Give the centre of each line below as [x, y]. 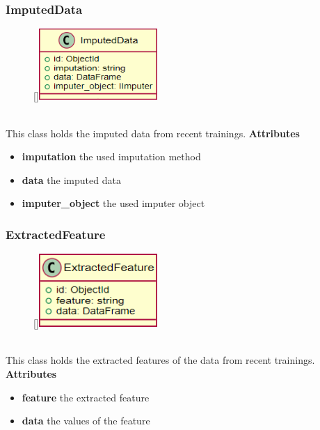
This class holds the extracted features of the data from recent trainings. [160, 360]
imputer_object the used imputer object [113, 203]
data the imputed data [71, 179]
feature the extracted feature [86, 397]
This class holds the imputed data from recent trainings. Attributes [153, 133]
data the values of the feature [86, 421]
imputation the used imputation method [111, 156]
